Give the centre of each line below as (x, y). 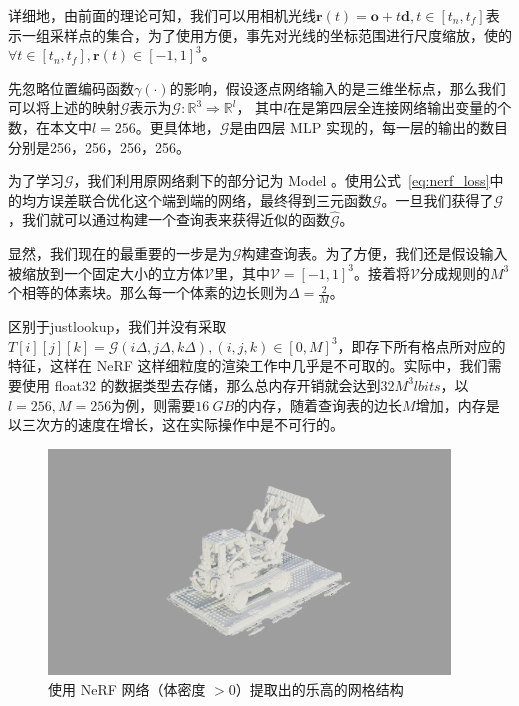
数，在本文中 (50, 126)
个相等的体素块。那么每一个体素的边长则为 (148, 292)
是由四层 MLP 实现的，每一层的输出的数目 (368, 126)
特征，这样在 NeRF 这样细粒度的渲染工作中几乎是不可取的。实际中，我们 (248, 365)
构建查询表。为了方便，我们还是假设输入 (374, 253)
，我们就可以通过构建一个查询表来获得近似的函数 (169, 219)
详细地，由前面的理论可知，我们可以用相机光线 (162, 15)
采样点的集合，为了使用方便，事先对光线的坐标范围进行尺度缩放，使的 (280, 34)
